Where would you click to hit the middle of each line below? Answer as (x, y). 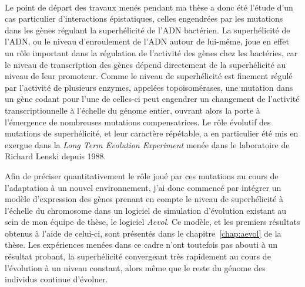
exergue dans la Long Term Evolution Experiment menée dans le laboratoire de (147, 144)
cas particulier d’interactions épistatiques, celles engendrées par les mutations (144, 18)
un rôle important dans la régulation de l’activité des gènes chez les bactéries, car (151, 52)
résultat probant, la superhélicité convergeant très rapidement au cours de (138, 256)
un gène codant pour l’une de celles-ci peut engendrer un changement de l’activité (152, 99)
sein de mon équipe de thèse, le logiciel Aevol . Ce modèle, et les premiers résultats (152, 222)
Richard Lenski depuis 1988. (56, 156)
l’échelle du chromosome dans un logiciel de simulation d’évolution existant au (146, 210)
